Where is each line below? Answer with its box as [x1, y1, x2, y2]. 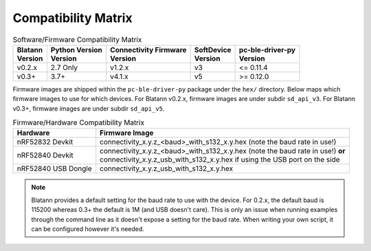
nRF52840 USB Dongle [16, 164, 92, 173]
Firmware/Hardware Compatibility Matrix [12, 118, 144, 127]
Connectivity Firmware [110, 45, 187, 54]
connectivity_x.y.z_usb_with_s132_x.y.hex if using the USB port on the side [100, 155, 340, 164]
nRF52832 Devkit [16, 138, 74, 147]
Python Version [50, 45, 103, 54]
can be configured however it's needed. [31, 225, 144, 233]
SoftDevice [194, 45, 232, 54]
